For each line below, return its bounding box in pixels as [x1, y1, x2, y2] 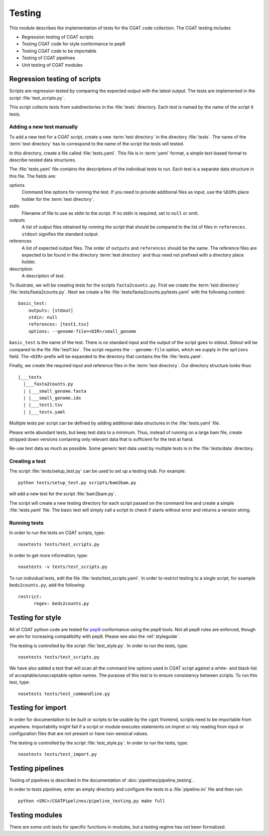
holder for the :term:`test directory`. [21, 196, 95, 202]
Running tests [9, 519, 44, 526]
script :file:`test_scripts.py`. [9, 95, 65, 101]
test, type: [9, 679, 30, 685]
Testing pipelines [9, 764, 64, 772]
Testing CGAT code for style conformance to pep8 [21, 41, 126, 47]
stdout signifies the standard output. [21, 231, 99, 237]
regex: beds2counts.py [33, 600, 89, 606]
